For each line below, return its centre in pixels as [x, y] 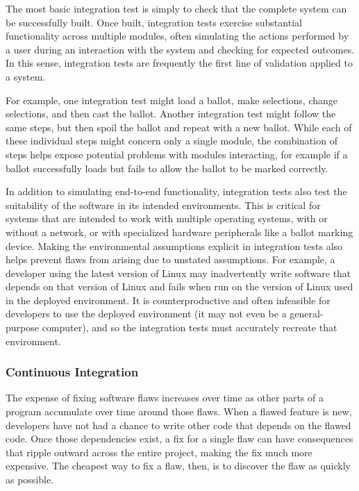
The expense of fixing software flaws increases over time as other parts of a [165, 398]
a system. [26, 76]
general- [307, 314]
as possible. [30, 480]
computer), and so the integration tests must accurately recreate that [190, 327]
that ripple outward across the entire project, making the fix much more [159, 452]
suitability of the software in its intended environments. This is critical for [163, 205]
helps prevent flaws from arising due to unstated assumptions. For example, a [170, 259]
